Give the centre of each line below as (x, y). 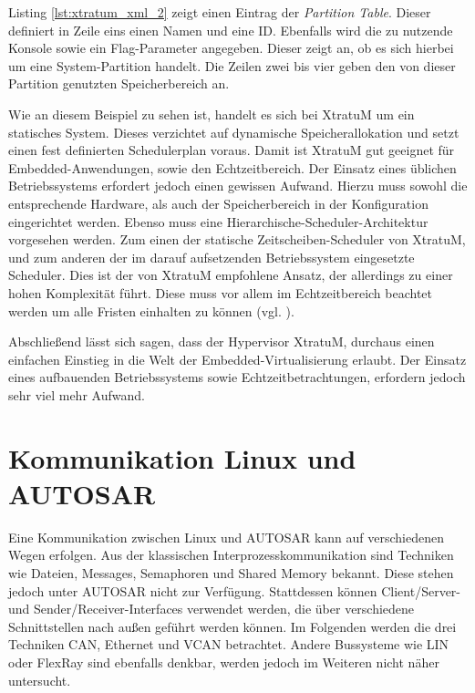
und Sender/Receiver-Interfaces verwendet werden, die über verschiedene (212, 609)
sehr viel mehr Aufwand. (77, 394)
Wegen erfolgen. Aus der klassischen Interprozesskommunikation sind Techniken (231, 555)
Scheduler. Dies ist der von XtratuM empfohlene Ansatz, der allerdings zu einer (231, 275)
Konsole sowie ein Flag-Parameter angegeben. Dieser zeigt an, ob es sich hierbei (231, 48)
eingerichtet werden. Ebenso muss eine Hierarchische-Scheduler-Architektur (218, 221)
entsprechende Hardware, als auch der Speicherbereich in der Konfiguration (218, 203)
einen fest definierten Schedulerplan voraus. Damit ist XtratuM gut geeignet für (232, 150)
